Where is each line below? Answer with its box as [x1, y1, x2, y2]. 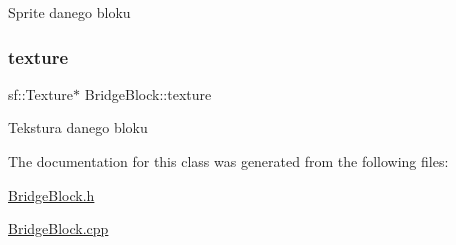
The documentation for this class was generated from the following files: [8, 151, 449, 171]
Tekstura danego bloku [8, 117, 148, 138]
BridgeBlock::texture [84, 83, 212, 104]
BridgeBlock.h [8, 184, 95, 205]
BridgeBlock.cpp [8, 218, 109, 239]
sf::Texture [8, 83, 74, 104]
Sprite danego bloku [8, 2, 131, 22]
